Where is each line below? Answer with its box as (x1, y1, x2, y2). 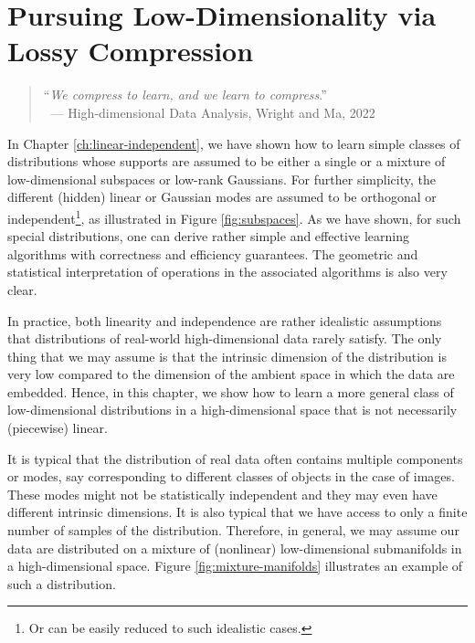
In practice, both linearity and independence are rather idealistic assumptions (7, 311, 442, 330)
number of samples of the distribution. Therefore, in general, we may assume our (7, 521, 459, 540)
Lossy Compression (7, 32, 254, 69)
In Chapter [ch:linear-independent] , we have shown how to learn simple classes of (7, 133, 460, 153)
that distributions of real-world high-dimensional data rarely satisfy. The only (7, 329, 442, 348)
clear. (7, 279, 37, 299)
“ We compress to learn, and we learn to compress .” (43, 85, 327, 104)
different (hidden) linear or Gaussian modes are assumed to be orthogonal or (7, 187, 437, 206)
